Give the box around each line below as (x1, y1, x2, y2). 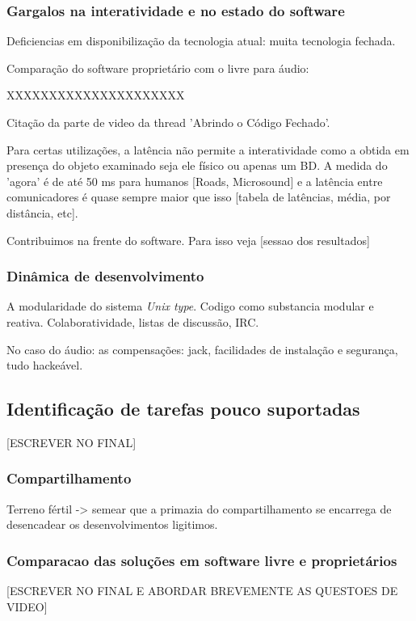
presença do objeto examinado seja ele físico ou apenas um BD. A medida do (6, 157, 388, 174)
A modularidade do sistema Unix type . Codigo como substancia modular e (6, 298, 374, 315)
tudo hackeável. (6, 357, 83, 374)
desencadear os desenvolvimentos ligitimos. (6, 516, 218, 533)
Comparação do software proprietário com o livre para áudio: (6, 59, 309, 76)
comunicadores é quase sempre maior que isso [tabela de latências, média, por (6, 188, 391, 205)
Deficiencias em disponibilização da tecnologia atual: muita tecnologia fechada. (6, 32, 396, 49)
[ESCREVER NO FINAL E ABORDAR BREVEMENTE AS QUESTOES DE (6, 582, 398, 599)
